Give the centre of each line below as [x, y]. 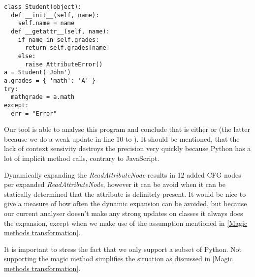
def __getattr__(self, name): [60, 31]
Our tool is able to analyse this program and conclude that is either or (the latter [127, 129]
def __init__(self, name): [55, 15]
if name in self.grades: [59, 40]
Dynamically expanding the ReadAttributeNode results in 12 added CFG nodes [123, 174]
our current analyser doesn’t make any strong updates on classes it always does [124, 213]
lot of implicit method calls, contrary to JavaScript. [82, 158]
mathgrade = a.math [43, 97]
